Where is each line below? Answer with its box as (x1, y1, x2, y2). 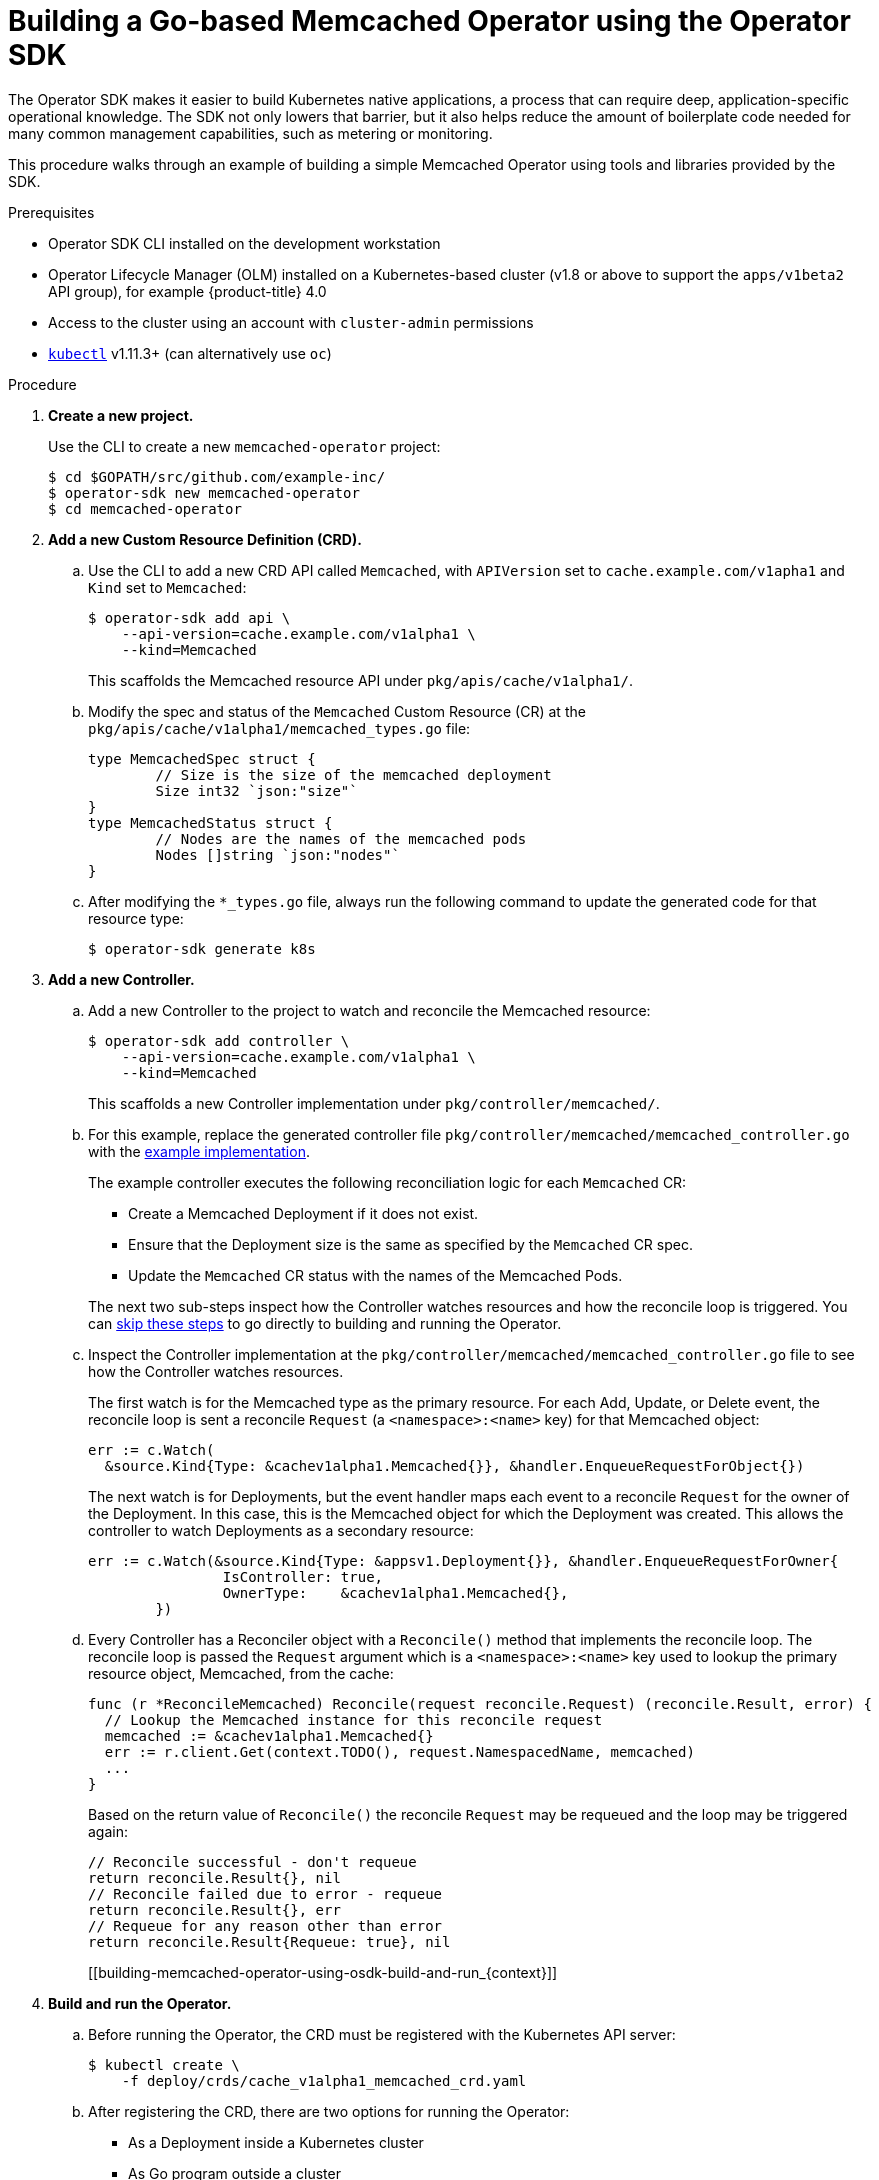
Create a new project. (48, 406, 194, 424)
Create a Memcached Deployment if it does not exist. (128, 1204, 479, 1222)
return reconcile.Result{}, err (88, 1901, 341, 1918)
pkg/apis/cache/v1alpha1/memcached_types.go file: (88, 719, 471, 737)
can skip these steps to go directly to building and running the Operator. (88, 1314, 562, 1332)
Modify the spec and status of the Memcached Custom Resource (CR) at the (88, 702, 586, 720)
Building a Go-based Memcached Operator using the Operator (8, 4, 851, 38)
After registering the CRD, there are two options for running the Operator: (88, 2102, 570, 2120)
